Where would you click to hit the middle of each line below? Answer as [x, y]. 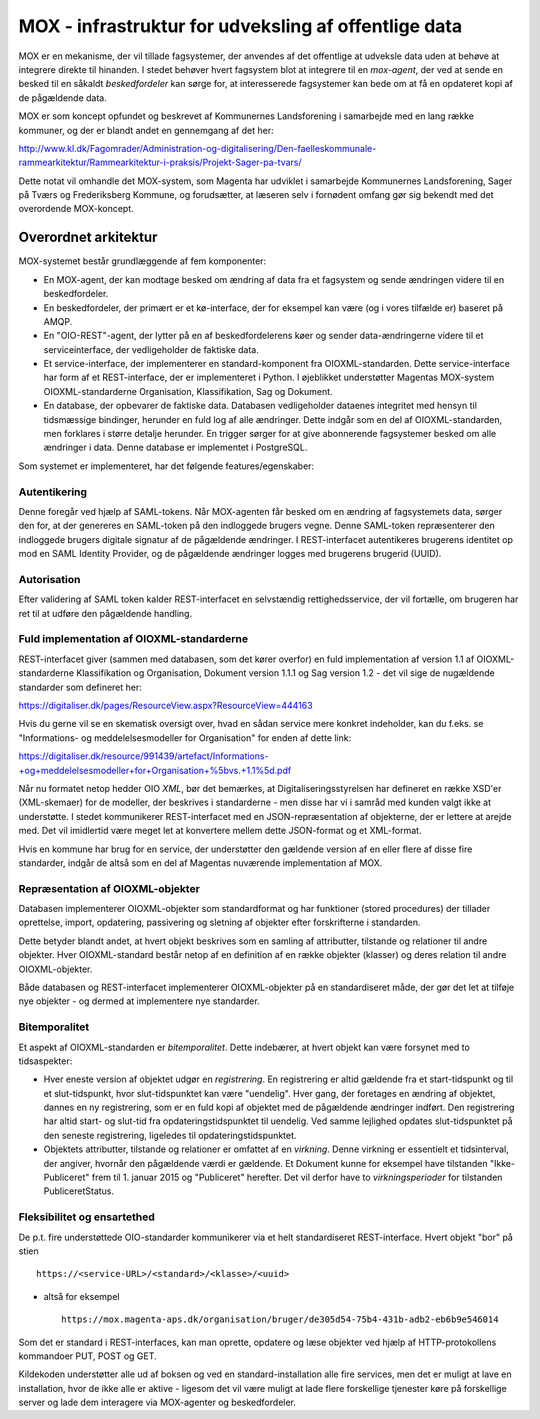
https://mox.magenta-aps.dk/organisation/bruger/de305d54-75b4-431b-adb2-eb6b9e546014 [280, 1319]
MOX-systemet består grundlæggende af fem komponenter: [142, 261]
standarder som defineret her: [80, 687]
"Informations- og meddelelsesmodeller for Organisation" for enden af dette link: [185, 737]
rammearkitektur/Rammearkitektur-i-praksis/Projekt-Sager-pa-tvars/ [160, 162]
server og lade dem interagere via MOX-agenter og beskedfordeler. [157, 1402]
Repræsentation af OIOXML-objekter [109, 888]
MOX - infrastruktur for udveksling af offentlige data [240, 26]
